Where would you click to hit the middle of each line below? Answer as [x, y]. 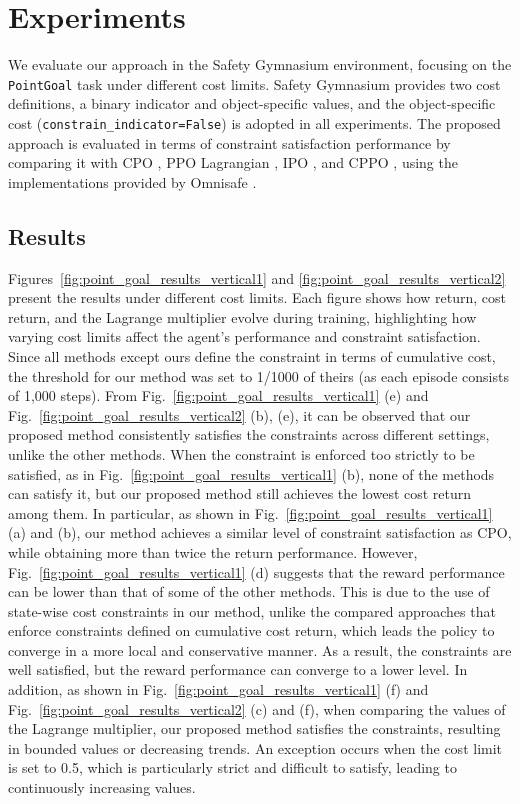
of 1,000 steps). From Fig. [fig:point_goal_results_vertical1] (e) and [218, 395]
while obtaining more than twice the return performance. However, [213, 551]
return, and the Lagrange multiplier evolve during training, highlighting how [242, 316]
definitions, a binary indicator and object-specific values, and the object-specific [252, 103]
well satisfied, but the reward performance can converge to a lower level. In [238, 669]
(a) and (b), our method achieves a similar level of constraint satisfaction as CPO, [260, 532]
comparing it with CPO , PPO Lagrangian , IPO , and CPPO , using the [233, 162]
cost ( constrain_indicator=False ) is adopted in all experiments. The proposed [254, 122]
